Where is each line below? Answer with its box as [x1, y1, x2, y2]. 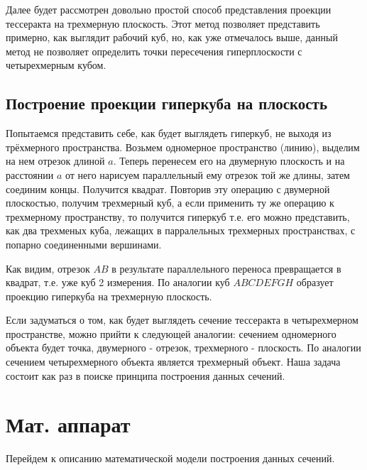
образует [296, 275, 334, 290]
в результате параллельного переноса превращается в [111, 261, 341, 275]
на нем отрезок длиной [6, 153, 105, 168]
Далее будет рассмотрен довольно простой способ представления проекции [6, 2, 332, 16]
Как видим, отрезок [6, 261, 90, 275]
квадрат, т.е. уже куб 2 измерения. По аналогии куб [6, 275, 230, 290]
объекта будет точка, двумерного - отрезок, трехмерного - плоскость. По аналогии [6, 340, 361, 355]
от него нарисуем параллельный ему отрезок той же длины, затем [65, 167, 350, 182]
